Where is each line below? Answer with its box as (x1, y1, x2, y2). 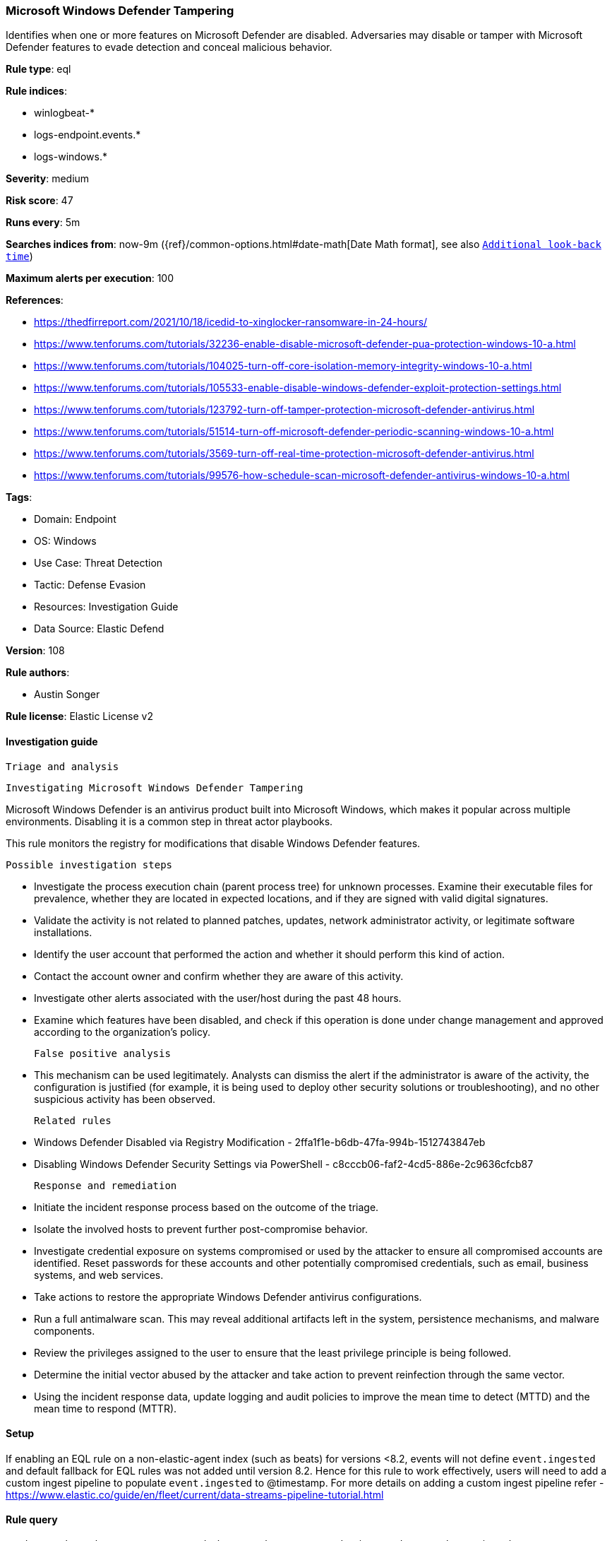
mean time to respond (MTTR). (34, 1402, 177, 1415)
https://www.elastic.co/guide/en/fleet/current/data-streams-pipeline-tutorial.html (6, 1488, 384, 1501)
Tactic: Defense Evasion (34, 579, 146, 591)
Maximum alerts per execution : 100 (6, 272, 174, 285)
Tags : (6, 491, 32, 504)
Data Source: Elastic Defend (34, 622, 164, 635)
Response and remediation (34, 1179, 177, 1191)
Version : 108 (6, 644, 65, 657)
